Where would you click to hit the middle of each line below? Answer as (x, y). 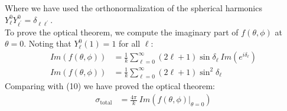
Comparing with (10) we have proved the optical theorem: (110, 86)
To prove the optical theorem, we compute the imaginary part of (122, 32)
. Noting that (48, 43)
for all (130, 43)
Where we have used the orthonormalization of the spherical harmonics (133, 8)
